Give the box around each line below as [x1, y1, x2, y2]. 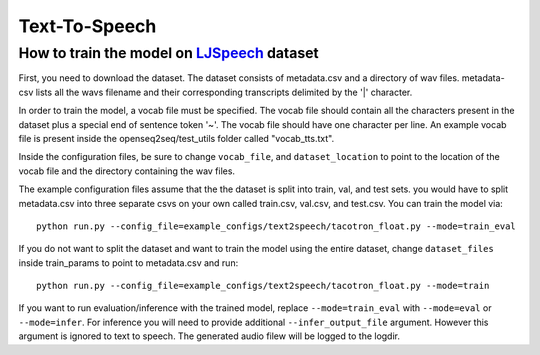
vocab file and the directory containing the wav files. [18, 165, 235, 177]
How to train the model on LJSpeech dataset [18, 44, 319, 62]
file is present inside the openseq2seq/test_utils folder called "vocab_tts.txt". [18, 132, 335, 144]
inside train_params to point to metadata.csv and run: [18, 256, 239, 269]
